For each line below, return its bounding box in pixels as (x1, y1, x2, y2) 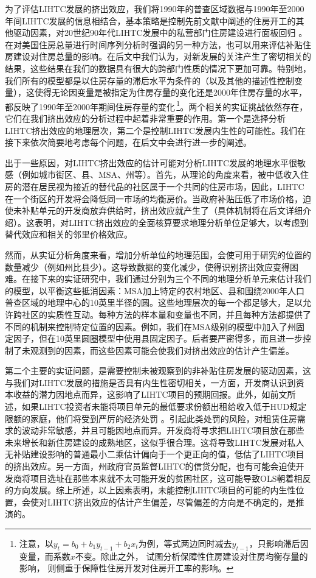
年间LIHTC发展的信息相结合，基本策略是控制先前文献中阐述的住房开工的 (5, 14, 296, 27)
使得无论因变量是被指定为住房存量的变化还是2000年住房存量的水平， (34, 86, 307, 99)
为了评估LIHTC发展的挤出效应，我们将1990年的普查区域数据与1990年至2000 (5, 2, 304, 15)
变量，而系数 (19, 549, 70, 562)
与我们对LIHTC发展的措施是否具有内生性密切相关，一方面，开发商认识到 (5, 376, 296, 389)
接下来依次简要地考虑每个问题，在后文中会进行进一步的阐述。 (5, 136, 252, 149)
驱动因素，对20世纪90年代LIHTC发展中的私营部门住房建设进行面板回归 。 (13, 26, 307, 39)
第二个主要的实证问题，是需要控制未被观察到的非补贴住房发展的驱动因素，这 (5, 364, 311, 377)
